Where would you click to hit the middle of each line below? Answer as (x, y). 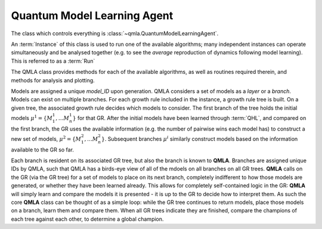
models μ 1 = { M (32, 118)
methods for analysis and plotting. (53, 80)
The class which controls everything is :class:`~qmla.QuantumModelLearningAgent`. (115, 33)
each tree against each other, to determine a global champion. (87, 219)
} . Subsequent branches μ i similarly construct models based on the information (200, 139)
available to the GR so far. (43, 150)
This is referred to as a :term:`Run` (53, 61)
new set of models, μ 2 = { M (46, 139)
